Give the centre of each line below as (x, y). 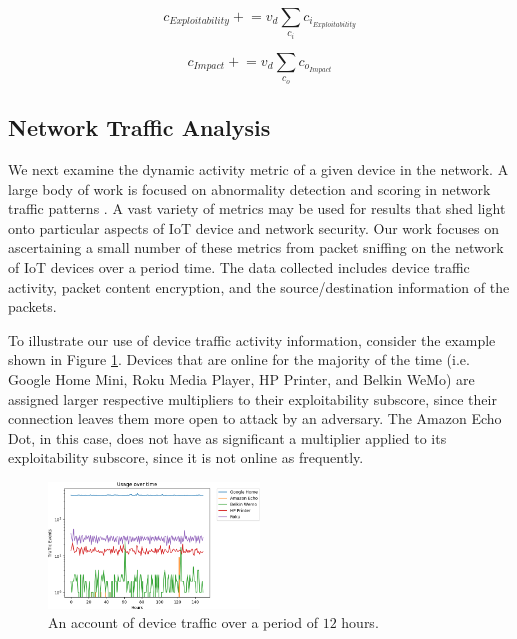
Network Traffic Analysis (139, 127)
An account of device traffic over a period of (183, 622)
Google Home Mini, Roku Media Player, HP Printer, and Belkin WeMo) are (241, 378)
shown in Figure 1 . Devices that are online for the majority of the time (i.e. (239, 359)
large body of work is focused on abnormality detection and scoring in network (249, 188)
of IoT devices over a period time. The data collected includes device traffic (239, 267)
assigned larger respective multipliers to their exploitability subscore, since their (252, 398)
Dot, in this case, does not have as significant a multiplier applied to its (227, 437)
